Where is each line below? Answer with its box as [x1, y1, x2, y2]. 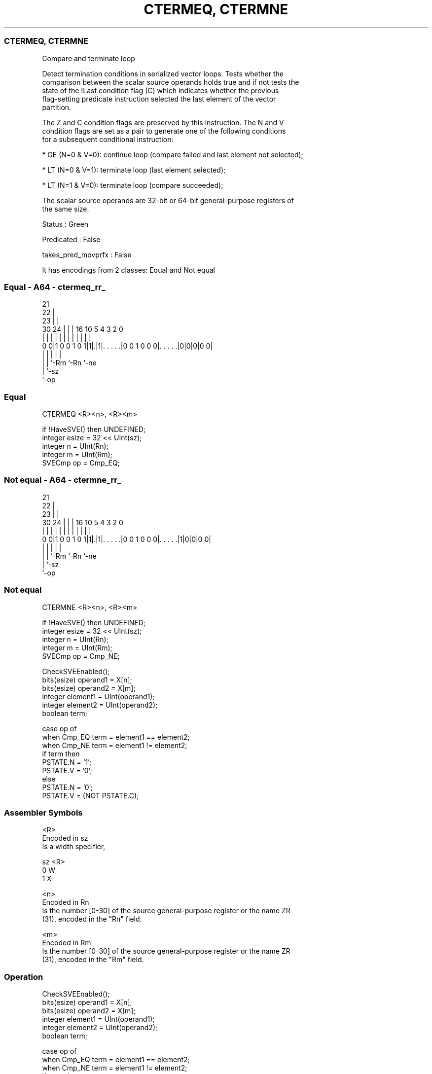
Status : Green [42, 219, 89, 228]
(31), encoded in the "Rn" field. [42, 915, 142, 924]
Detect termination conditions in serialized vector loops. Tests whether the [42, 69, 284, 78]
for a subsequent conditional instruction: [42, 135, 174, 143]
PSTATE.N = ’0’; [42, 783, 93, 791]
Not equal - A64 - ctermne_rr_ [4, 475, 121, 485]
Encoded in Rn [42, 898, 89, 907]
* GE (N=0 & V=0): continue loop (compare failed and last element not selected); [42, 150, 303, 159]
